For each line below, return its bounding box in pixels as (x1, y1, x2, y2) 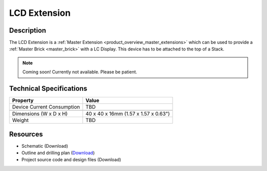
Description (9, 26, 46, 35)
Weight (12, 117, 29, 124)
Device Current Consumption (12, 104, 80, 111)
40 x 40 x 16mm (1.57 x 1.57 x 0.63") (85, 110, 170, 117)
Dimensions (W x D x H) (12, 110, 68, 117)
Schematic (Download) (21, 143, 68, 149)
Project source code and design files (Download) (21, 157, 121, 163)
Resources (9, 130, 43, 138)
